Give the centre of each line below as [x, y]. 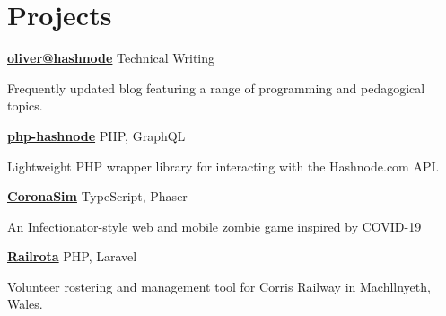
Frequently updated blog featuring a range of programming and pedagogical [216, 88]
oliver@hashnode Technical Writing [111, 58]
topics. [25, 105]
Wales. [25, 304]
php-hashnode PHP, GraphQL [96, 135]
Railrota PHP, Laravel [72, 256]
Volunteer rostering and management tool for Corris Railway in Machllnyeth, [219, 286]
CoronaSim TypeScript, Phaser [97, 196]
